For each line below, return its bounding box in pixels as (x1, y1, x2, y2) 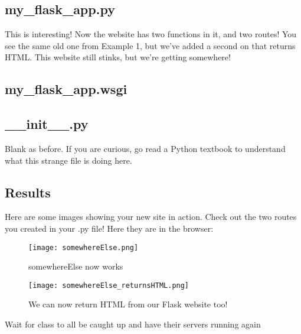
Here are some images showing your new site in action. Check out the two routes (5, 210, 297, 223)
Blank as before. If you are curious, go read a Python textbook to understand (5, 142, 286, 154)
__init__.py (5, 115, 89, 133)
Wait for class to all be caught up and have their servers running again (5, 318, 261, 330)
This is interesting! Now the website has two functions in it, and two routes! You (5, 28, 297, 40)
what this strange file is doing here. (5, 154, 132, 166)
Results (5, 183, 51, 201)
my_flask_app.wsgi (5, 80, 127, 98)
